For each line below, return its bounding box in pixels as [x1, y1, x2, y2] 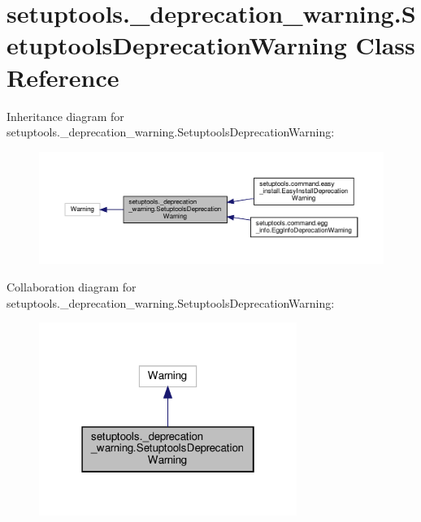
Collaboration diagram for [7, 278, 137, 295]
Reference [7, 60, 119, 93]
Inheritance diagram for [7, 107, 124, 124]
